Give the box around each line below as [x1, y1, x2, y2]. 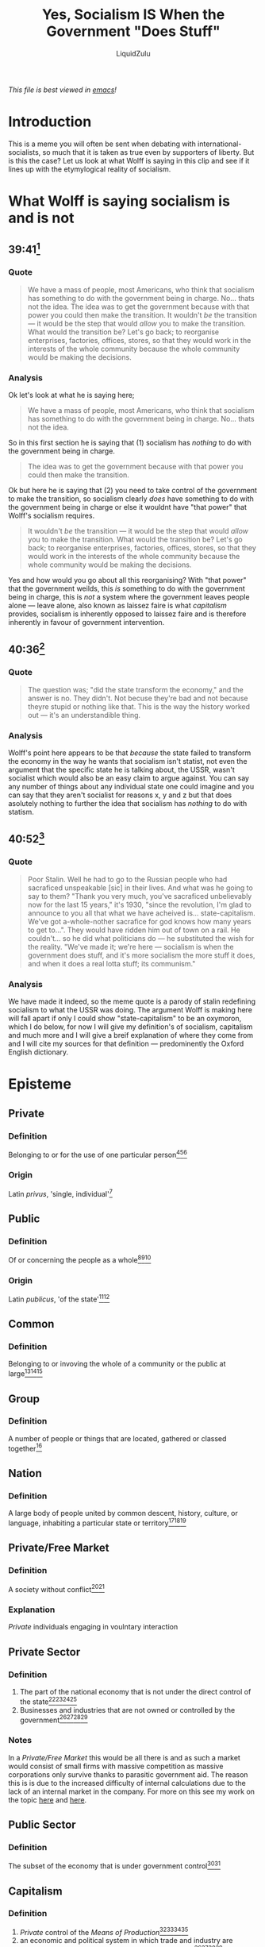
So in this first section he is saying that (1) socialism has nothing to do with [8, 438, 252, 448]
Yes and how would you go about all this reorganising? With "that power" [8, 576, 248, 585]
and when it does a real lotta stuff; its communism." [27, 958, 196, 968]
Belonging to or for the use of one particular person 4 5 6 [8, 1148, 188, 1159]
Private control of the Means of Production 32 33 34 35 [19, 1926, 189, 1937]
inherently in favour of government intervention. [8, 618, 165, 627]
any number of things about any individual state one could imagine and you [8, 782, 255, 792]
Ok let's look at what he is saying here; [8, 391, 135, 400]
